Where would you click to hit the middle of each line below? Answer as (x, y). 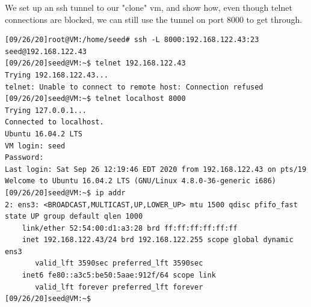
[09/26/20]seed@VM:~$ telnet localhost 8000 (95, 99)
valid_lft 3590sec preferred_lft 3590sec (119, 263)
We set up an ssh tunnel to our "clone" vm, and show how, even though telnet (149, 7)
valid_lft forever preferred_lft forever (119, 287)
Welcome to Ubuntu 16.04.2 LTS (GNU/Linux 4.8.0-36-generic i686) (141, 181)
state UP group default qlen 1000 (74, 217)
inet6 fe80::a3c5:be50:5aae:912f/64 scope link (119, 275)
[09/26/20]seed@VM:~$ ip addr (65, 193)
